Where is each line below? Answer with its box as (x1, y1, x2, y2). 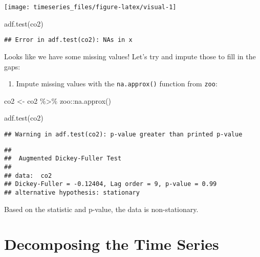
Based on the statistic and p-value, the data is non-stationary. (4, 203, 199, 214)
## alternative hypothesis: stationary (4, 189, 140, 196)
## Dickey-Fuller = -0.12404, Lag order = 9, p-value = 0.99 (4, 180, 217, 188)
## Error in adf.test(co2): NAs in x (4, 36, 133, 44)
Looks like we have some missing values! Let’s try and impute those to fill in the (4, 51, 256, 61)
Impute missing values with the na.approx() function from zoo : (16, 78, 218, 89)
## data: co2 (4, 172, 52, 179)
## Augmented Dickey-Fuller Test (4, 155, 122, 162)
